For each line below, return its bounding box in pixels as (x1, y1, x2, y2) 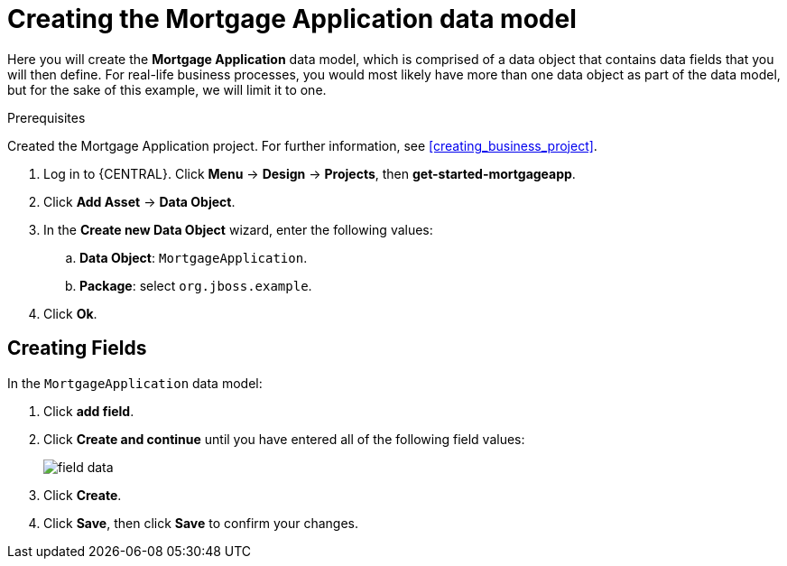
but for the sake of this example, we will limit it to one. (7, 81, 327, 97)
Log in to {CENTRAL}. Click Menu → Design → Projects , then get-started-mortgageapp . (43, 165, 576, 181)
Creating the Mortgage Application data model (7, 4, 577, 34)
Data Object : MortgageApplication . (79, 249, 308, 265)
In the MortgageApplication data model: (7, 375, 263, 391)
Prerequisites (7, 109, 86, 125)
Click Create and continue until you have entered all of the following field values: (43, 431, 525, 447)
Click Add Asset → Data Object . (43, 193, 236, 209)
